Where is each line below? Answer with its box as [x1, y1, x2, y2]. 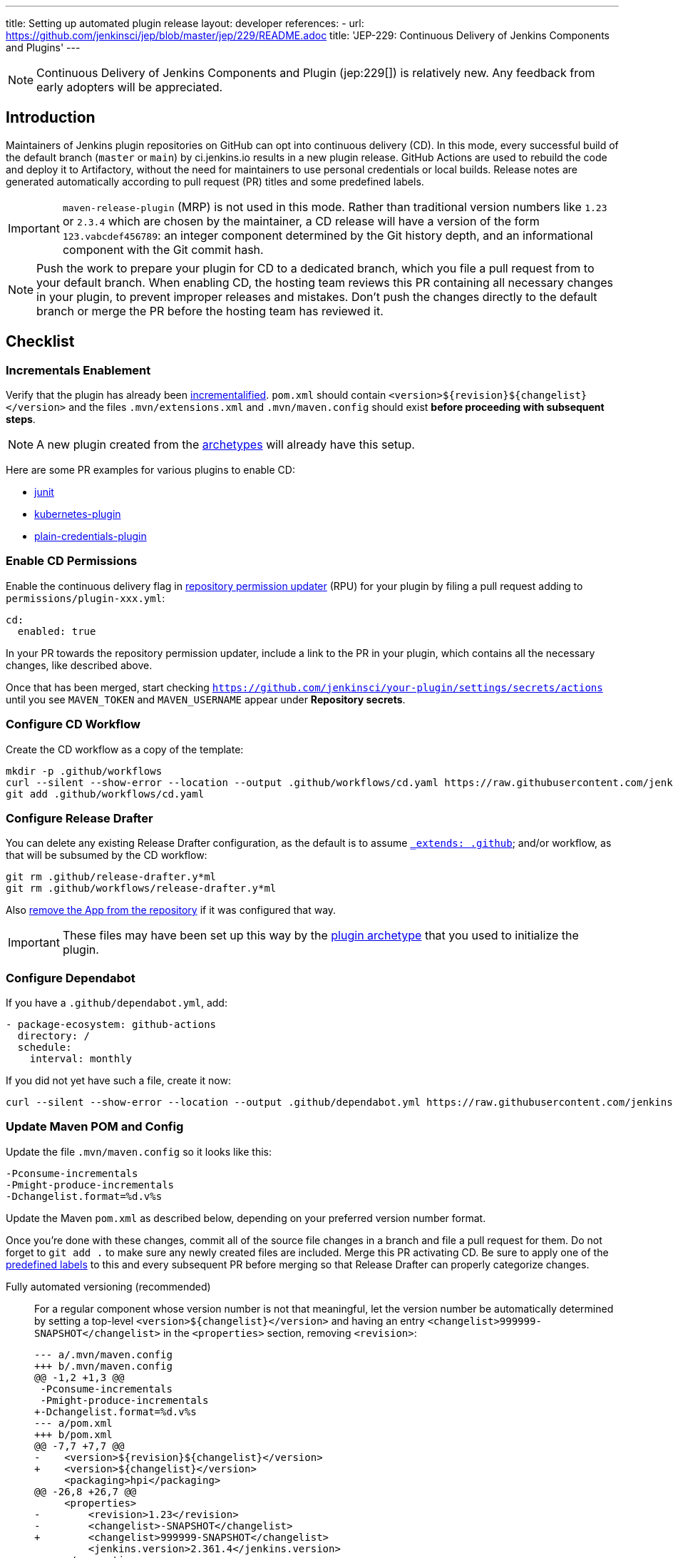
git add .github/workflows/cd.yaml [6, 788, 205, 800]
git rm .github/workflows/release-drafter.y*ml [6, 882, 277, 895]
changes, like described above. [6, 658, 153, 671]
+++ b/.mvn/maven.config [34, 1360, 173, 1372]
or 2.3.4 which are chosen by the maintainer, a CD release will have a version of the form [62, 213, 540, 228]
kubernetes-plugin [34, 508, 121, 521]
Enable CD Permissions [6, 554, 138, 569]
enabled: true [17, 625, 96, 637]
